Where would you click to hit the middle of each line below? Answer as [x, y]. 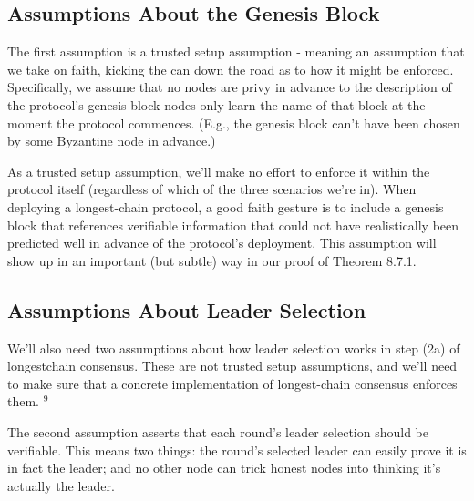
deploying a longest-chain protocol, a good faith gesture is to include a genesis [226, 206]
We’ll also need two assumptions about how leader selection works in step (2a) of [234, 348]
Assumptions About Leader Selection [187, 309]
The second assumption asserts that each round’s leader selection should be [218, 431]
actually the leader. [61, 485]
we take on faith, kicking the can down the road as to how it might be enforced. [231, 69]
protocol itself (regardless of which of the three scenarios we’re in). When [212, 189]
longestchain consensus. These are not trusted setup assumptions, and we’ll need [232, 366]
